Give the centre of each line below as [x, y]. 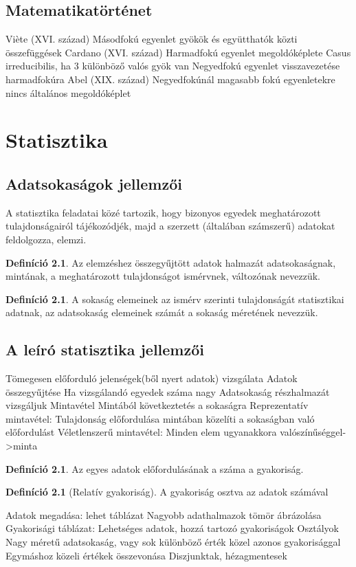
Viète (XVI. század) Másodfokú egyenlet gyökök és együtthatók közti [152, 39]
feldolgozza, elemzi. [46, 239]
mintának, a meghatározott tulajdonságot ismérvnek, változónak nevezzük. [163, 276]
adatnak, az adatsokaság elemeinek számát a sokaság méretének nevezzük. [162, 312]
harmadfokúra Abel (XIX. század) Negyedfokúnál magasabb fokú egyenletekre [170, 79]
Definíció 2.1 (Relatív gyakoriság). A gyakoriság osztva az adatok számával [167, 492]
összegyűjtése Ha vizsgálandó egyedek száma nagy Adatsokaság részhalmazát [168, 391]
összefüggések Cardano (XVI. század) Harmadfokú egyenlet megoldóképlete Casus [178, 52]
